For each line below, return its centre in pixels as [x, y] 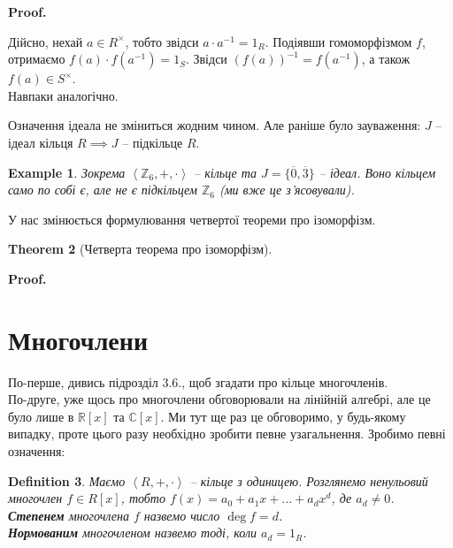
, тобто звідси [162, 41]
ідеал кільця [41, 142]
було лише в [41, 416]
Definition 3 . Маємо [67, 480]
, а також [386, 59]
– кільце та [226, 172]
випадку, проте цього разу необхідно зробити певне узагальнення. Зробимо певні [227, 434]
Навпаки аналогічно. [63, 95]
